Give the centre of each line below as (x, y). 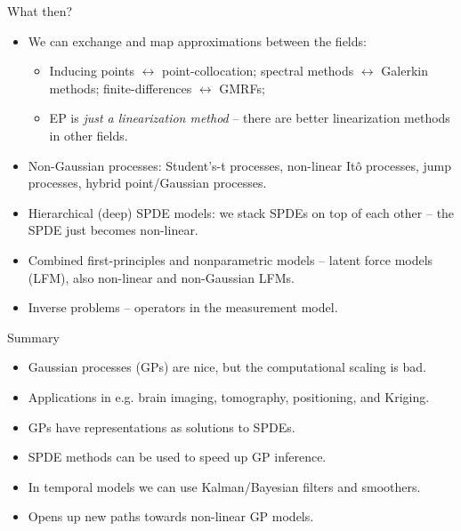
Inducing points (92, 71)
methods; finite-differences (121, 88)
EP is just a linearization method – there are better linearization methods (250, 118)
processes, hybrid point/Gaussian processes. (147, 183)
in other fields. (89, 135)
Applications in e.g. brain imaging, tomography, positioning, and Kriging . (229, 396)
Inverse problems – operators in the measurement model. (183, 307)
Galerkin (405, 71)
